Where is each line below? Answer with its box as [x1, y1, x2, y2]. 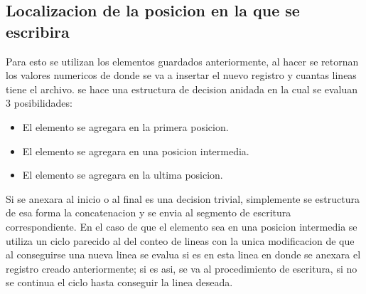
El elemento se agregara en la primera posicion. [22, 119, 229, 134]
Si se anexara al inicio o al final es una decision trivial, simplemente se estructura [6, 191, 360, 206]
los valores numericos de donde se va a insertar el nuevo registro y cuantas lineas [6, 68, 357, 83]
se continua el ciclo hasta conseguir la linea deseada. [6, 275, 233, 290]
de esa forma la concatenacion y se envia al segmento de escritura [6, 205, 291, 220]
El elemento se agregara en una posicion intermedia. [22, 143, 249, 158]
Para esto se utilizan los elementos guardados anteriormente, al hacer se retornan [6, 53, 359, 68]
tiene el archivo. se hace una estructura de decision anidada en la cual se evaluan [6, 81, 358, 96]
